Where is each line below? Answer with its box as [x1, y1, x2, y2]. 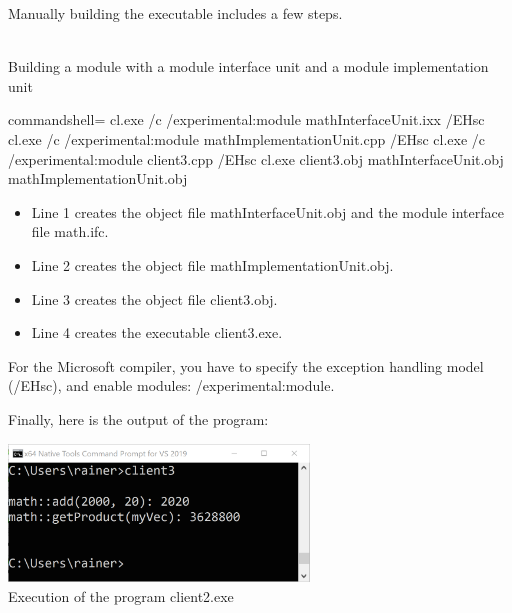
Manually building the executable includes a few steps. [8, 3, 343, 23]
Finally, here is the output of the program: [8, 408, 269, 429]
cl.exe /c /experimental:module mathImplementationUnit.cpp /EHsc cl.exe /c [8, 128, 486, 149]
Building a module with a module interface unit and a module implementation [8, 56, 489, 77]
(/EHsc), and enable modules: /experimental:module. [8, 375, 335, 396]
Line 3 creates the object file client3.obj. [31, 288, 278, 309]
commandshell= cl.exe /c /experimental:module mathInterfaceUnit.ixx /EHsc [8, 109, 485, 130]
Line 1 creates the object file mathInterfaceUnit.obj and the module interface [31, 201, 504, 222]
